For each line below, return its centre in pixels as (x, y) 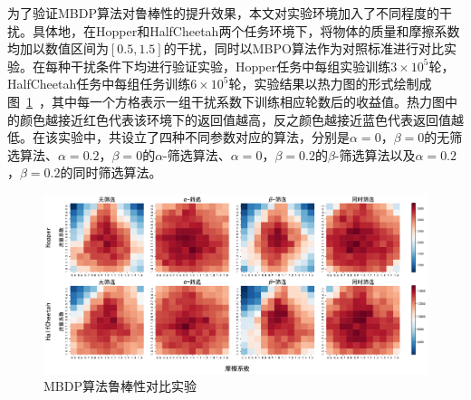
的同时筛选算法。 (111, 172)
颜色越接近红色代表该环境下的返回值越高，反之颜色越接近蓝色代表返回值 (235, 119)
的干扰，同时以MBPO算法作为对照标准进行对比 (303, 48)
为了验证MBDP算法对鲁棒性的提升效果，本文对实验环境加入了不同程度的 (223, 13)
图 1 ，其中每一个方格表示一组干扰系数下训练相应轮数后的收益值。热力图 (226, 101)
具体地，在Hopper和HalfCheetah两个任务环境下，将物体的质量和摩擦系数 (246, 30)
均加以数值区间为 (58, 48)
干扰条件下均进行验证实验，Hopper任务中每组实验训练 (231, 66)
